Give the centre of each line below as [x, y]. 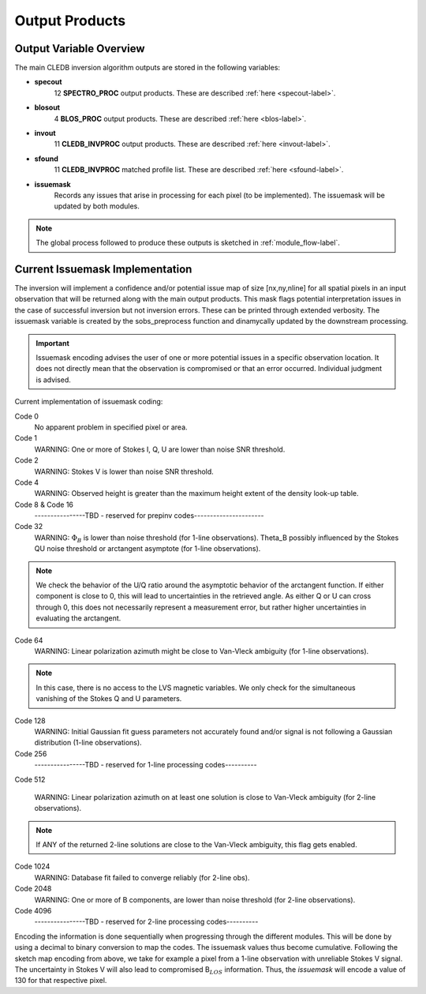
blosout [47, 107]
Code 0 [27, 416]
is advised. [53, 380]
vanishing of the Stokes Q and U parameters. [109, 699]
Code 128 [30, 720]
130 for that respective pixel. [61, 981]
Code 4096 [33, 911]
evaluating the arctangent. [78, 618]
